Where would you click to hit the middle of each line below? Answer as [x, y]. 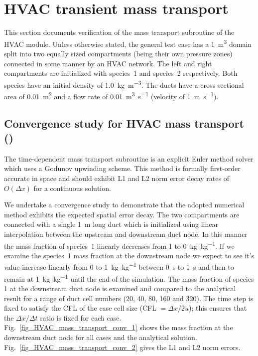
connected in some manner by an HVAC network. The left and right [108, 63]
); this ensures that [218, 308]
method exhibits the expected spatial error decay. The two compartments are [122, 214]
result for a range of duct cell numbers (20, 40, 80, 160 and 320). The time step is [129, 298]
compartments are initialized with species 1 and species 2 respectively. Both [121, 73]
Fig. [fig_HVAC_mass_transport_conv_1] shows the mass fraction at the [119, 327]
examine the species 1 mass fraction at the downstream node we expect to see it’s [129, 255]
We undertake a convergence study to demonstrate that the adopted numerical [124, 205]
